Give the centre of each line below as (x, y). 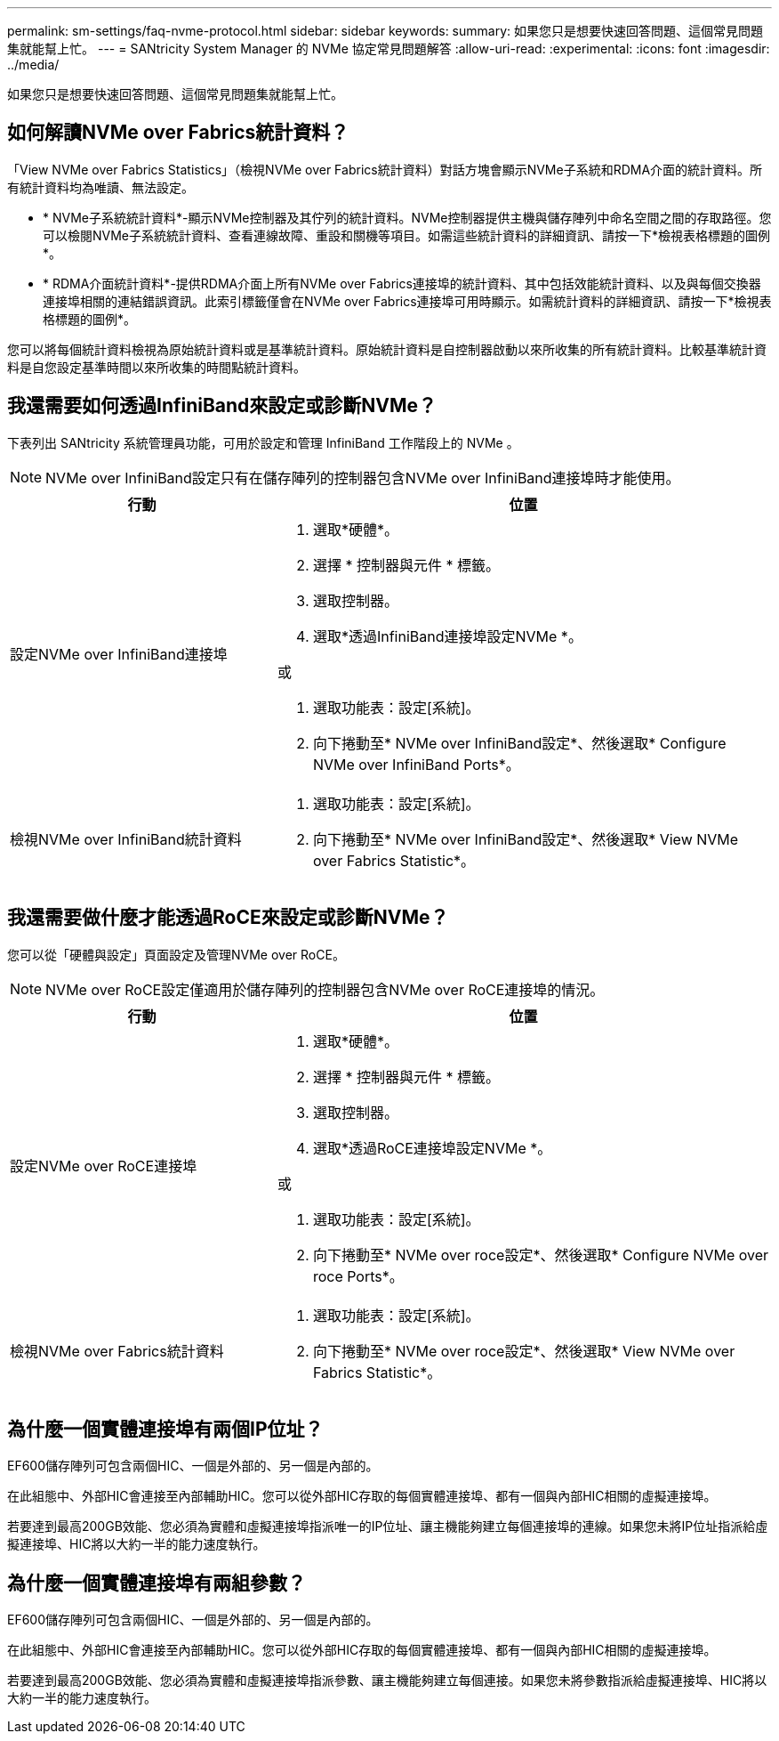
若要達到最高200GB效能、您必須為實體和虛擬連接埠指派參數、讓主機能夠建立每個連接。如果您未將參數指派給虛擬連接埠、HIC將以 (387, 1680)
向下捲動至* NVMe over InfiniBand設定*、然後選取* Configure (519, 743)
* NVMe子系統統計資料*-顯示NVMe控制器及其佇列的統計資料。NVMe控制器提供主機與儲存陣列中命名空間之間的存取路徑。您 (407, 217)
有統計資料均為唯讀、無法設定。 (100, 187)
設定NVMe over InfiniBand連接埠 (119, 654)
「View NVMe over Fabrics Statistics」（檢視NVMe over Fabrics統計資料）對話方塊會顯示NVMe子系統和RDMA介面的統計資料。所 (385, 169)
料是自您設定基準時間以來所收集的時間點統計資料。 (157, 367)
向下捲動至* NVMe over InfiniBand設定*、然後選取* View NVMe (526, 839)
